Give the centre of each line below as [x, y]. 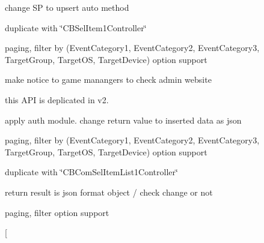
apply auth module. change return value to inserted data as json [123, 120]
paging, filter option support [57, 212]
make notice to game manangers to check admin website [108, 79]
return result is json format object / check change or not [109, 192]
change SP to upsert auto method [67, 7]
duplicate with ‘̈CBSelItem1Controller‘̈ [76, 27]
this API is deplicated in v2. [57, 99]
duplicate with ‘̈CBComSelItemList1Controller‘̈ [91, 172]
